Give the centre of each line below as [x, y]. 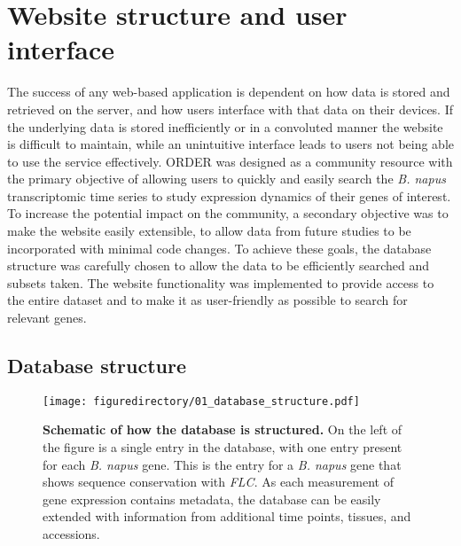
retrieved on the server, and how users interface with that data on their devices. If [230, 109]
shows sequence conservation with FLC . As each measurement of [218, 482]
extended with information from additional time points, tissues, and [227, 516]
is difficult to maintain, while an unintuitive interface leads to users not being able [231, 144]
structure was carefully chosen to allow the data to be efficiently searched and [219, 265]
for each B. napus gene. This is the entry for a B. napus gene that [222, 464]
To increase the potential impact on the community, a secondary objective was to [228, 213]
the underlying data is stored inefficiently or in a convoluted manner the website [225, 126]
